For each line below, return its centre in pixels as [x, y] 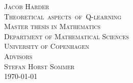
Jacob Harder [27, 6]
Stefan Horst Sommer [39, 66]
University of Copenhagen [47, 46]
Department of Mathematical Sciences [66, 36]
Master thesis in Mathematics [52, 26]
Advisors [18, 56]
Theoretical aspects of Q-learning [63, 16]
